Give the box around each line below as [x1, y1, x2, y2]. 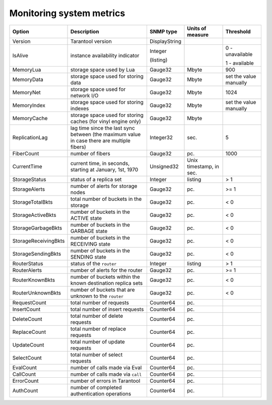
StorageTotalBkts [12, 198, 53, 205]
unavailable [225, 50, 253, 57]
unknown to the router [70, 293, 124, 300]
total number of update [70, 338, 125, 345]
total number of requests [70, 299, 129, 306]
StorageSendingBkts [12, 250, 61, 257]
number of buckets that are [70, 286, 135, 293]
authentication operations [70, 390, 131, 397]
